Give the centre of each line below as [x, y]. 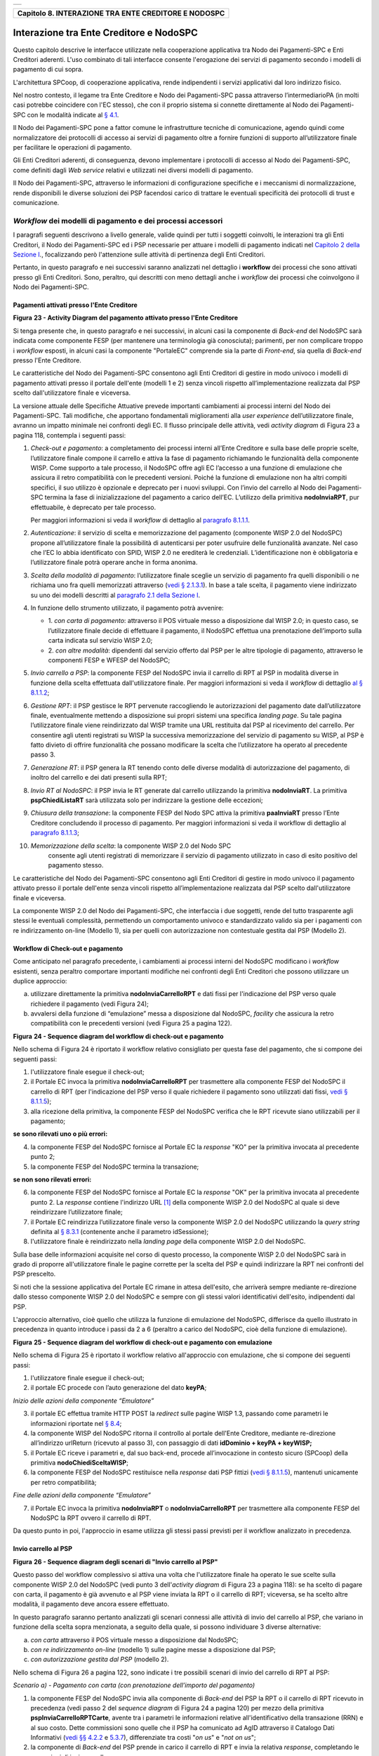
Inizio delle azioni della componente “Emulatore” [84, 1401]
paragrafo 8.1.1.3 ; [55, 833]
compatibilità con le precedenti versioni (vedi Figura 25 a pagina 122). [131, 1023]
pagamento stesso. [76, 865]
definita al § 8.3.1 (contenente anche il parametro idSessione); [120, 1231]
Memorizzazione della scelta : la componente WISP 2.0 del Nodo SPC [131, 846]
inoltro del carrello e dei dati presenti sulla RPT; [99, 778]
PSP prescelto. [34, 1274]
